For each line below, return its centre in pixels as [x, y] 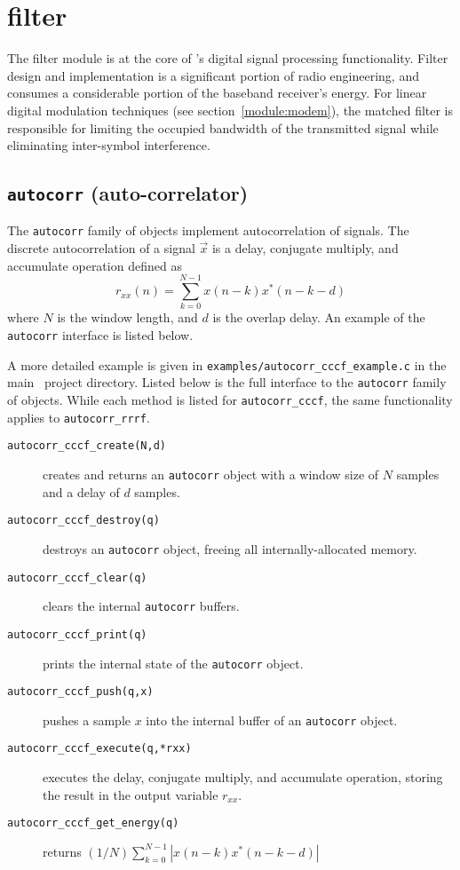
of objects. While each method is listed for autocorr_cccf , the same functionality [230, 399]
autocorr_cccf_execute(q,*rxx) [99, 749]
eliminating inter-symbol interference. [109, 145]
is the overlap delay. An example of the [319, 317]
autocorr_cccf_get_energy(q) [93, 823]
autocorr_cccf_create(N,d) [87, 446]
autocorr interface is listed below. [100, 335]
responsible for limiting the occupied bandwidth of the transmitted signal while [223, 127]
